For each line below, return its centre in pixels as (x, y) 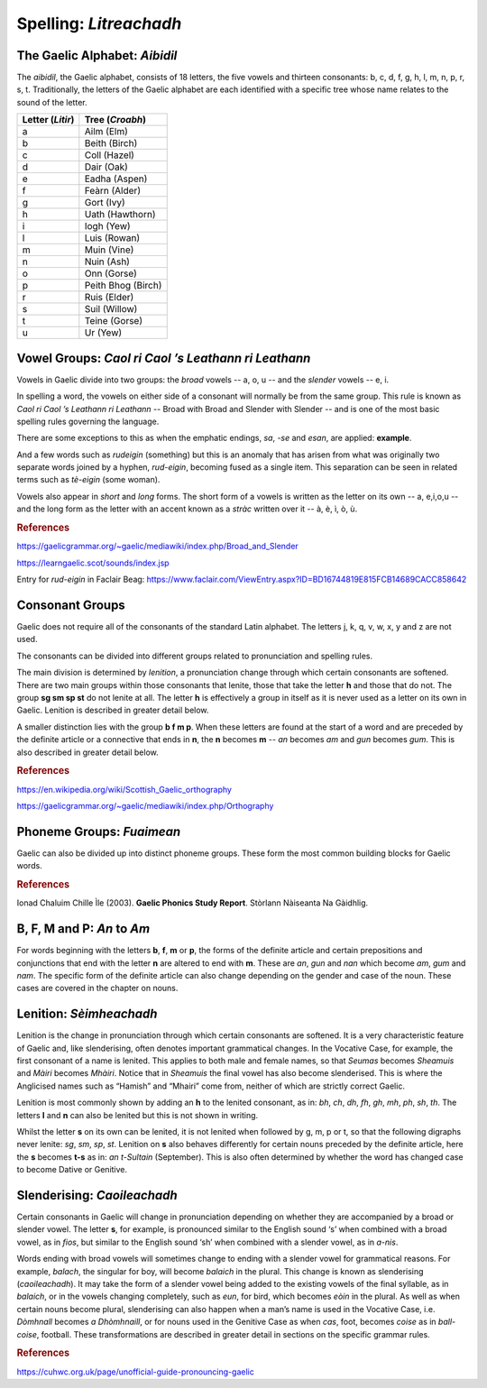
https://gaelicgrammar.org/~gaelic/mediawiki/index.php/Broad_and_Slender (158, 547)
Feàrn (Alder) (113, 191)
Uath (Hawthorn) (120, 215)
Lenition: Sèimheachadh (87, 1014)
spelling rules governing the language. (88, 421)
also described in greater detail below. (88, 752)
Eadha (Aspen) (116, 179)
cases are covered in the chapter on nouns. (97, 988)
